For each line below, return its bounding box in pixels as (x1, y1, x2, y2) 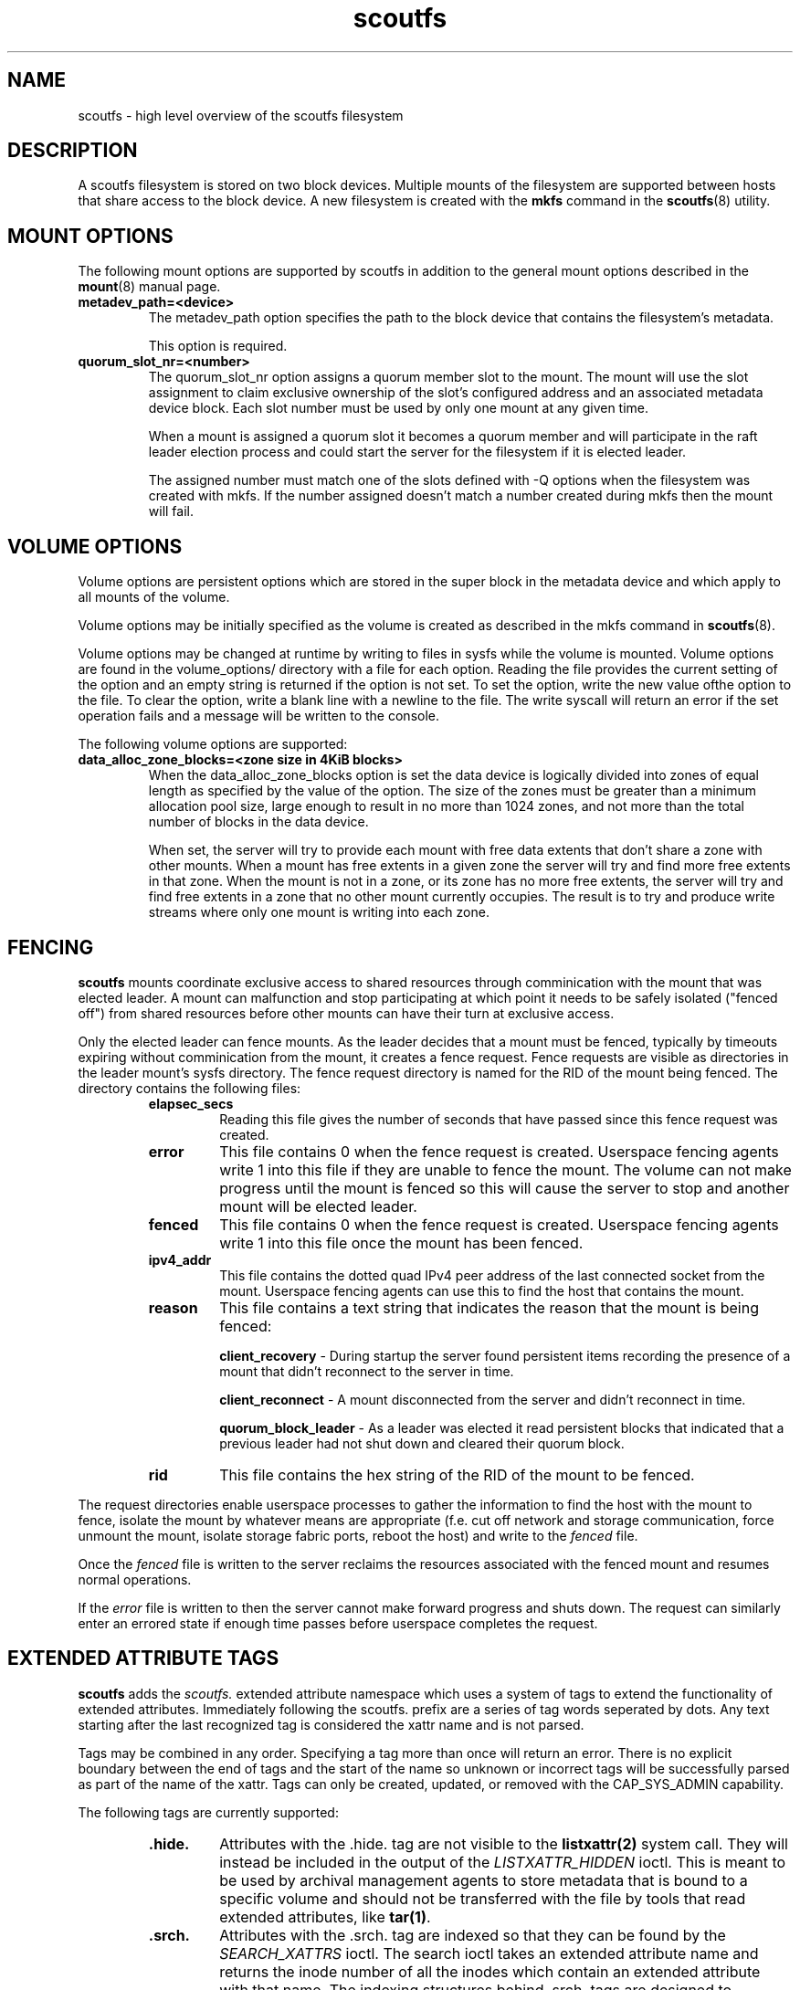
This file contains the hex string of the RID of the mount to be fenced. (219, 1465, 695, 1484)
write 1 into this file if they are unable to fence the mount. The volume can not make (219, 1160, 792, 1179)
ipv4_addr (148, 1251, 212, 1268)
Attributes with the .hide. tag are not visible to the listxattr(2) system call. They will (219, 1834, 788, 1853)
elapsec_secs (148, 1095, 234, 1111)
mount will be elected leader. (219, 1196, 417, 1216)
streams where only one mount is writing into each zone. (148, 904, 489, 921)
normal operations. (78, 1571, 192, 1587)
